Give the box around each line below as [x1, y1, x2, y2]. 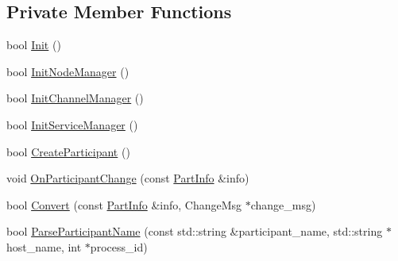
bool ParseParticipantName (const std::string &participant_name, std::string [6, 223, 383, 240]
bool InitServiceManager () [6, 116, 138, 132]
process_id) [90, 238, 148, 255]
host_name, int [6, 238, 82, 255]
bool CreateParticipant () [6, 143, 130, 159]
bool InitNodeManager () [6, 63, 129, 79]
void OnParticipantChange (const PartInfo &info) [6, 170, 249, 186]
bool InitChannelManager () [6, 90, 144, 106]
